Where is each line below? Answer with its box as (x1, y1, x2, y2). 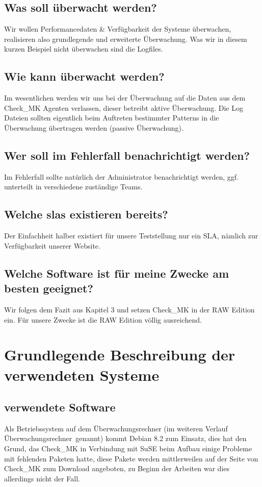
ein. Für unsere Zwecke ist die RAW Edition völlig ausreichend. (4, 314, 202, 325)
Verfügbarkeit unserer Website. (4, 240, 100, 251)
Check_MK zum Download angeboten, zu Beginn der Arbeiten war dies (4, 463, 229, 474)
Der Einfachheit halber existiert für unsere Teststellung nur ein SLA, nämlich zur (4, 230, 258, 241)
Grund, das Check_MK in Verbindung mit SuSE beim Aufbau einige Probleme (4, 443, 252, 454)
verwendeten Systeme (4, 364, 160, 385)
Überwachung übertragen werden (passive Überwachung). (4, 122, 184, 133)
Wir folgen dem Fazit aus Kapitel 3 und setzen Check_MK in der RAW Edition (4, 304, 255, 314)
